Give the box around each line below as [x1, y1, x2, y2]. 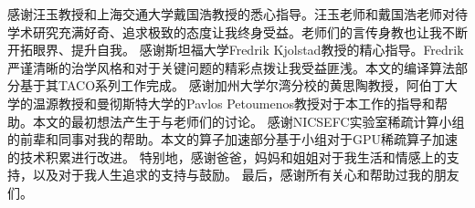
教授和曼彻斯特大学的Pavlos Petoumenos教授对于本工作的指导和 [58, 93, 435, 112]
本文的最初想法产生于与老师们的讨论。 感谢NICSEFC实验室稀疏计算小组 [32, 111, 465, 130]
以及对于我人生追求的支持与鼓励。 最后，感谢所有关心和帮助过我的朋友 [32, 165, 459, 184]
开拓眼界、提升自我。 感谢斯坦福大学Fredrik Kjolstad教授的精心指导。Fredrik [7, 40, 464, 59]
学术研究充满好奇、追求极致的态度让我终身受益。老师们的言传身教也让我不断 [7, 22, 468, 41]
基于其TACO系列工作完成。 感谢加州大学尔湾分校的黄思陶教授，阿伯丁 [19, 76, 445, 95]
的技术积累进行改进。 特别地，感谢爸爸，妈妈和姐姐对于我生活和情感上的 [7, 147, 447, 166]
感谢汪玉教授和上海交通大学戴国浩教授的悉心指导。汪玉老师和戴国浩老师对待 [7, 5, 468, 23]
